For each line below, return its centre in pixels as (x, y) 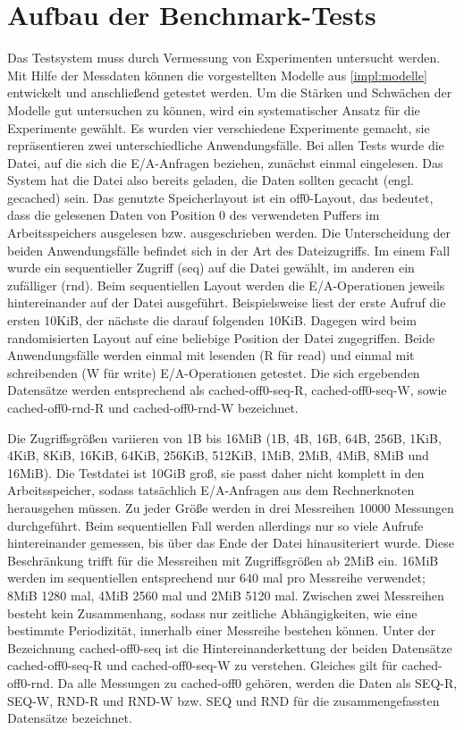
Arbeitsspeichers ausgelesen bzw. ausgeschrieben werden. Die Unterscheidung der (229, 233)
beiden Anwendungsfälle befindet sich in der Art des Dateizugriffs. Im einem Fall (229, 250)
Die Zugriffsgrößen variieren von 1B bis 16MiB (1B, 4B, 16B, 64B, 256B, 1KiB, (224, 437)
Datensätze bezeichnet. (70, 718)
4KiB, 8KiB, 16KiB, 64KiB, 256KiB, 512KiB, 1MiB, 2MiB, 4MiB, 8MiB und (218, 455)
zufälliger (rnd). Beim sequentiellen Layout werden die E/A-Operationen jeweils (226, 285)
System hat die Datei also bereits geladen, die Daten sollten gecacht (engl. (211, 180)
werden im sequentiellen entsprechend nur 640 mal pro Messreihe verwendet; (216, 578)
